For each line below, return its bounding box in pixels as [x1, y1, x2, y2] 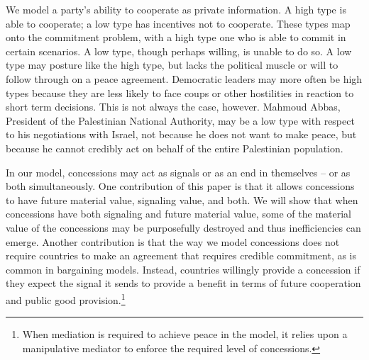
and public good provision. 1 [6, 290, 126, 307]
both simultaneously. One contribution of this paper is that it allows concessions [6, 179, 355, 193]
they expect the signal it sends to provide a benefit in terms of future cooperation [6, 276, 361, 291]
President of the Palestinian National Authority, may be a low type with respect [6, 113, 355, 128]
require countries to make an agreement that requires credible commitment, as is [6, 248, 357, 263]
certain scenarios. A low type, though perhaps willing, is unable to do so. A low [6, 43, 352, 58]
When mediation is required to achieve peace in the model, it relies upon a [22, 327, 348, 342]
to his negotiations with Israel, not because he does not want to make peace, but [6, 127, 357, 142]
